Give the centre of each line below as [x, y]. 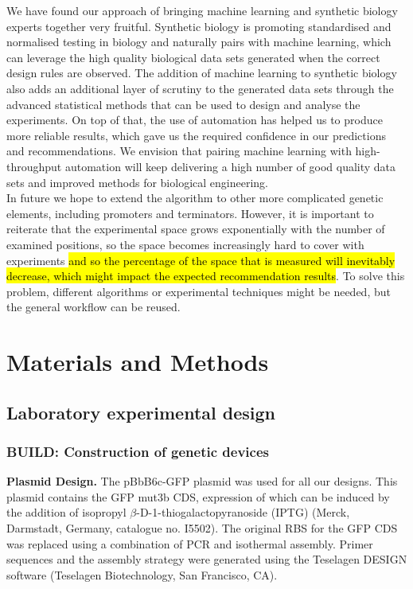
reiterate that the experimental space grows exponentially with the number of [196, 229]
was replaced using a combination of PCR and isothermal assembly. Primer [190, 543]
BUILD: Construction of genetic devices [138, 451]
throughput [34, 166]
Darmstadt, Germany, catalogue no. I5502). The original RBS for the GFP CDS [202, 528]
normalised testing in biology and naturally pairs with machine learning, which [199, 42]
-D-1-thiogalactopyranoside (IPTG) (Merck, [243, 512]
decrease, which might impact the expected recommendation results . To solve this [206, 276]
